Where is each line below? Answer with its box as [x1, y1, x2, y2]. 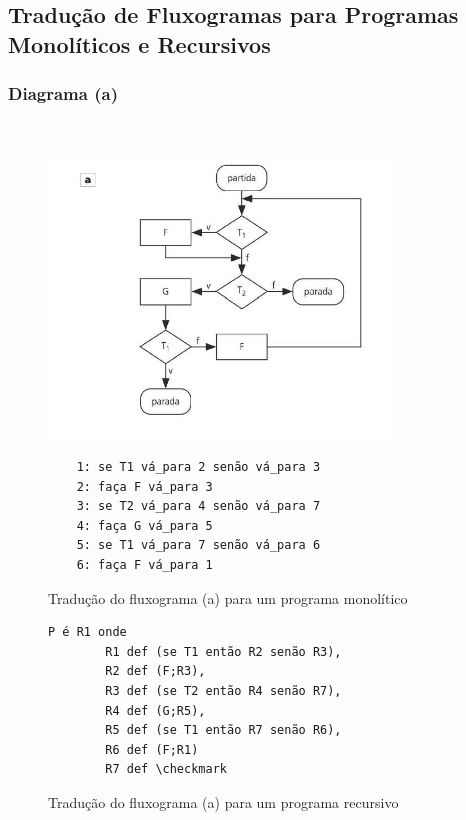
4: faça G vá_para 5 [76, 518, 213, 533]
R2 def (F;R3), [105, 664, 206, 679]
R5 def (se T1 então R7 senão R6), [105, 723, 342, 738]
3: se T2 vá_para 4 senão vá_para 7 [76, 499, 321, 514]
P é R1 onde [48, 625, 127, 640]
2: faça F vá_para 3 [76, 479, 213, 494]
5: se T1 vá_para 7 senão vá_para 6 [76, 538, 321, 553]
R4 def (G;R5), [105, 703, 206, 718]
